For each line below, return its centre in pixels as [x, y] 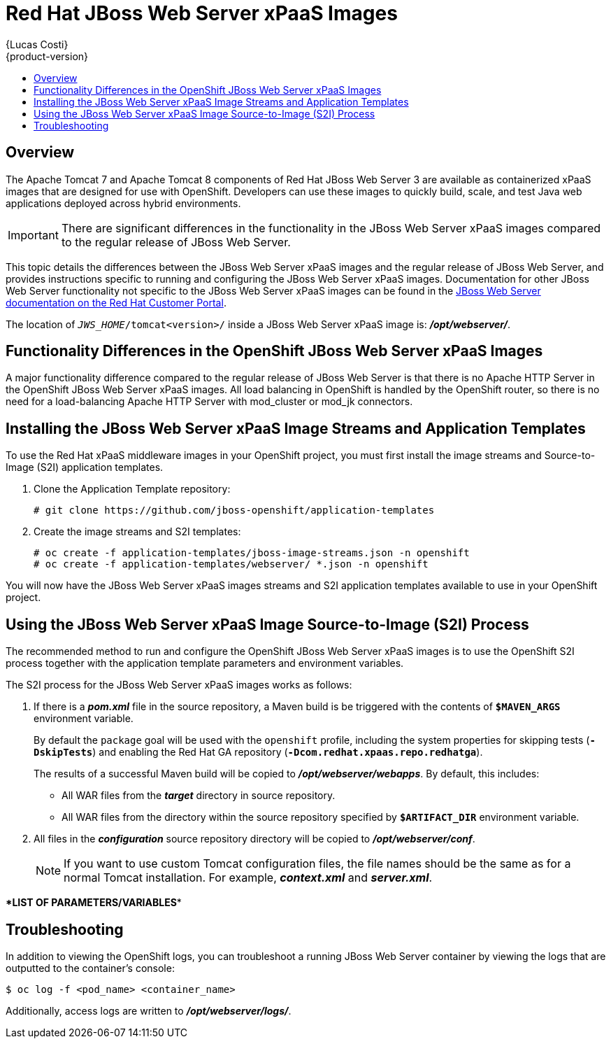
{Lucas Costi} [37, 44]
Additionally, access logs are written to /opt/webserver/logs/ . [149, 1010]
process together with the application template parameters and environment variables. [205, 663]
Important [33, 235]
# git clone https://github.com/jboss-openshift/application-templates [234, 510]
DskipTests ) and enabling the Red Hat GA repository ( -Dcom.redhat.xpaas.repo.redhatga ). [258, 752]
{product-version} [47, 56]
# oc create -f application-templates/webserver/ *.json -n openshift [231, 564]
